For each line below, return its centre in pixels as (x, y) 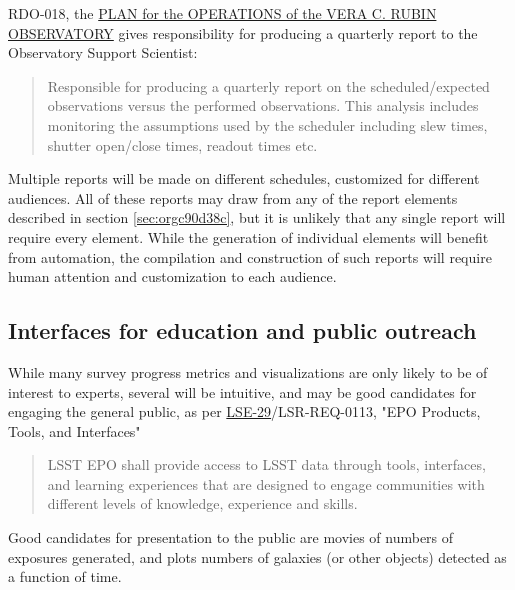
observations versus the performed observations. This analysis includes (263, 105)
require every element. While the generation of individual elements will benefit (248, 236)
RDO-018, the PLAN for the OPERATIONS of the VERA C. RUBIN (222, 13)
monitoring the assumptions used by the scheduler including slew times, (267, 124)
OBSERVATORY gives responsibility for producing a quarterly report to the (243, 32)
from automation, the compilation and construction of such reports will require (250, 256)
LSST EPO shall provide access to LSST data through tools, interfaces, (266, 464)
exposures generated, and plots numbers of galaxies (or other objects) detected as (257, 556)
